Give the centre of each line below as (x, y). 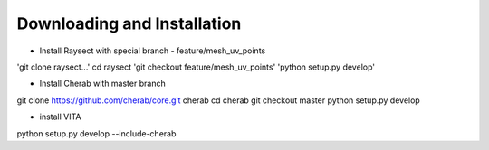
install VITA (60, 117)
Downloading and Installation (129, 23)
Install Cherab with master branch (103, 84)
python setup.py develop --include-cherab (96, 133)
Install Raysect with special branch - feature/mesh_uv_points (153, 51)
